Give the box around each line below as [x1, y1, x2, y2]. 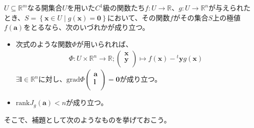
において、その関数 [107, 12, 170, 22]
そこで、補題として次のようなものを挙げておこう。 [4, 114, 171, 125]
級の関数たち [102, 2, 145, 12]
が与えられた [208, 2, 251, 12]
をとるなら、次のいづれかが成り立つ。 [23, 22, 149, 32]
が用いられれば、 [76, 38, 133, 49]
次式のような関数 [15, 38, 72, 49]
